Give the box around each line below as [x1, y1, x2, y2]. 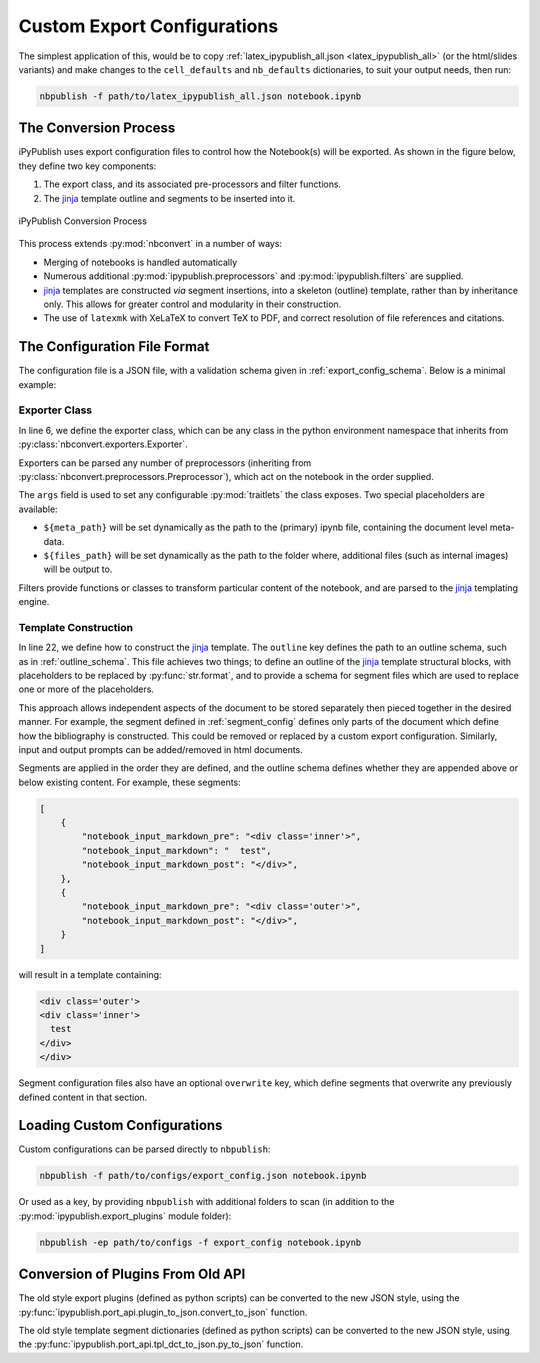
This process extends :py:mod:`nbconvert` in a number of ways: [18, 238, 283, 250]
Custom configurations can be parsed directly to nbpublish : [18, 1143, 271, 1155]
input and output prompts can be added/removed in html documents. [18, 743, 304, 755]
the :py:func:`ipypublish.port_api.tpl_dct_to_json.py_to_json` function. [18, 1338, 304, 1350]
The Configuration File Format [18, 338, 210, 355]
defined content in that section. [18, 1091, 148, 1103]
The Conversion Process [18, 120, 176, 137]
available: [18, 503, 59, 515]
